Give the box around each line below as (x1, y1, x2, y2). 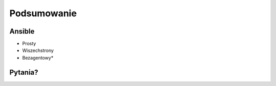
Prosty (22, 41, 36, 47)
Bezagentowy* (22, 54, 54, 61)
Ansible (9, 27, 35, 36)
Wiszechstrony (22, 47, 54, 53)
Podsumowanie (9, 8, 77, 19)
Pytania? (9, 68, 38, 76)
